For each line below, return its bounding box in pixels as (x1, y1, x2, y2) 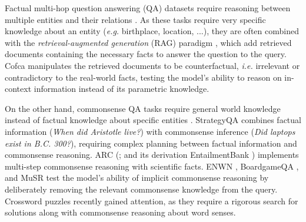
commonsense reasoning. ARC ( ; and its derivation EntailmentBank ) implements (5, 148, 299, 161)
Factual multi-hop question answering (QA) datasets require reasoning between (5, 2, 291, 14)
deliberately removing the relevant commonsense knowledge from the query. (5, 183, 278, 195)
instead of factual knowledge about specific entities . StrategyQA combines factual (5, 114, 301, 126)
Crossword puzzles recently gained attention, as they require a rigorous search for (5, 194, 298, 207)
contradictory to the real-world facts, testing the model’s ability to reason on (5, 71, 282, 83)
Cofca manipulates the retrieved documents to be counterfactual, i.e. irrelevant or (5, 59, 300, 71)
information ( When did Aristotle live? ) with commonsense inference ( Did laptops (5, 125, 295, 137)
